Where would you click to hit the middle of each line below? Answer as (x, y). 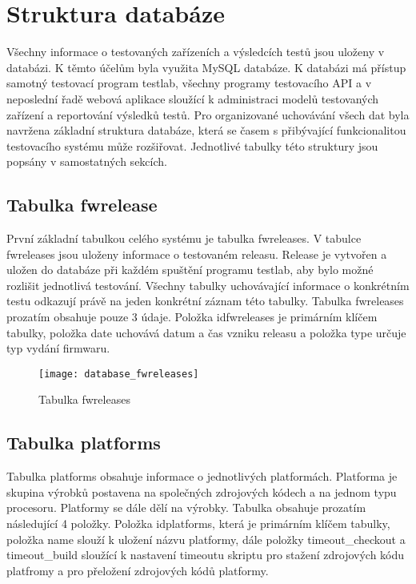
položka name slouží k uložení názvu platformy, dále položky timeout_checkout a (206, 539)
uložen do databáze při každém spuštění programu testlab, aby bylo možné (190, 270)
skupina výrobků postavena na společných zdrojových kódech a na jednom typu (202, 491)
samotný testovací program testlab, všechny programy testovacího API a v (189, 83)
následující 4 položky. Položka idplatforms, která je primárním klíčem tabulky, (198, 524)
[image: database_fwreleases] (119, 374)
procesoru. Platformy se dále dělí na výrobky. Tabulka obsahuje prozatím (186, 507)
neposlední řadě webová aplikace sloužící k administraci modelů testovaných (193, 98)
